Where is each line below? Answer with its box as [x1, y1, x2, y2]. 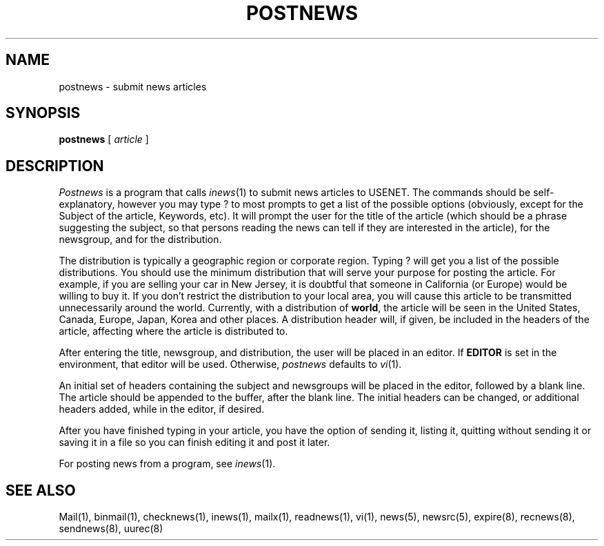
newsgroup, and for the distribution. [59, 233, 222, 246]
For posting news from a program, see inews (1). [59, 458, 276, 470]
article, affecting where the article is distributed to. [59, 325, 288, 338]
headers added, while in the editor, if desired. [59, 403, 265, 416]
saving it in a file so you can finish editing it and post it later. [59, 436, 330, 449]
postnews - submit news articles [59, 80, 207, 92]
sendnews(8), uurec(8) [59, 523, 163, 535]
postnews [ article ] [59, 133, 149, 146]
